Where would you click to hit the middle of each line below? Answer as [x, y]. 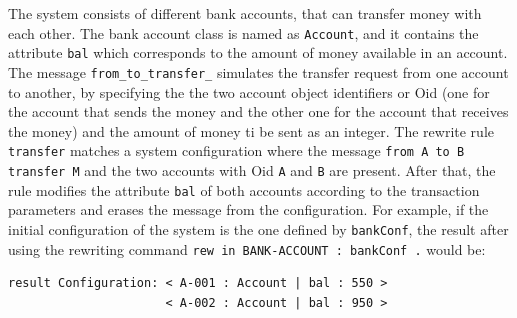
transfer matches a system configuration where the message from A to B [236, 150]
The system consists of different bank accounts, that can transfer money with [245, 13]
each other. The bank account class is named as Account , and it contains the [243, 32]
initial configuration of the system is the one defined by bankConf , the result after [258, 228]
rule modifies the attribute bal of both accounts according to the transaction [244, 189]
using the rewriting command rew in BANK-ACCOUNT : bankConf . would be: [247, 248]
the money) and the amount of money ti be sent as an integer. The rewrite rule [251, 130]
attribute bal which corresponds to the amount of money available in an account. [258, 52]
